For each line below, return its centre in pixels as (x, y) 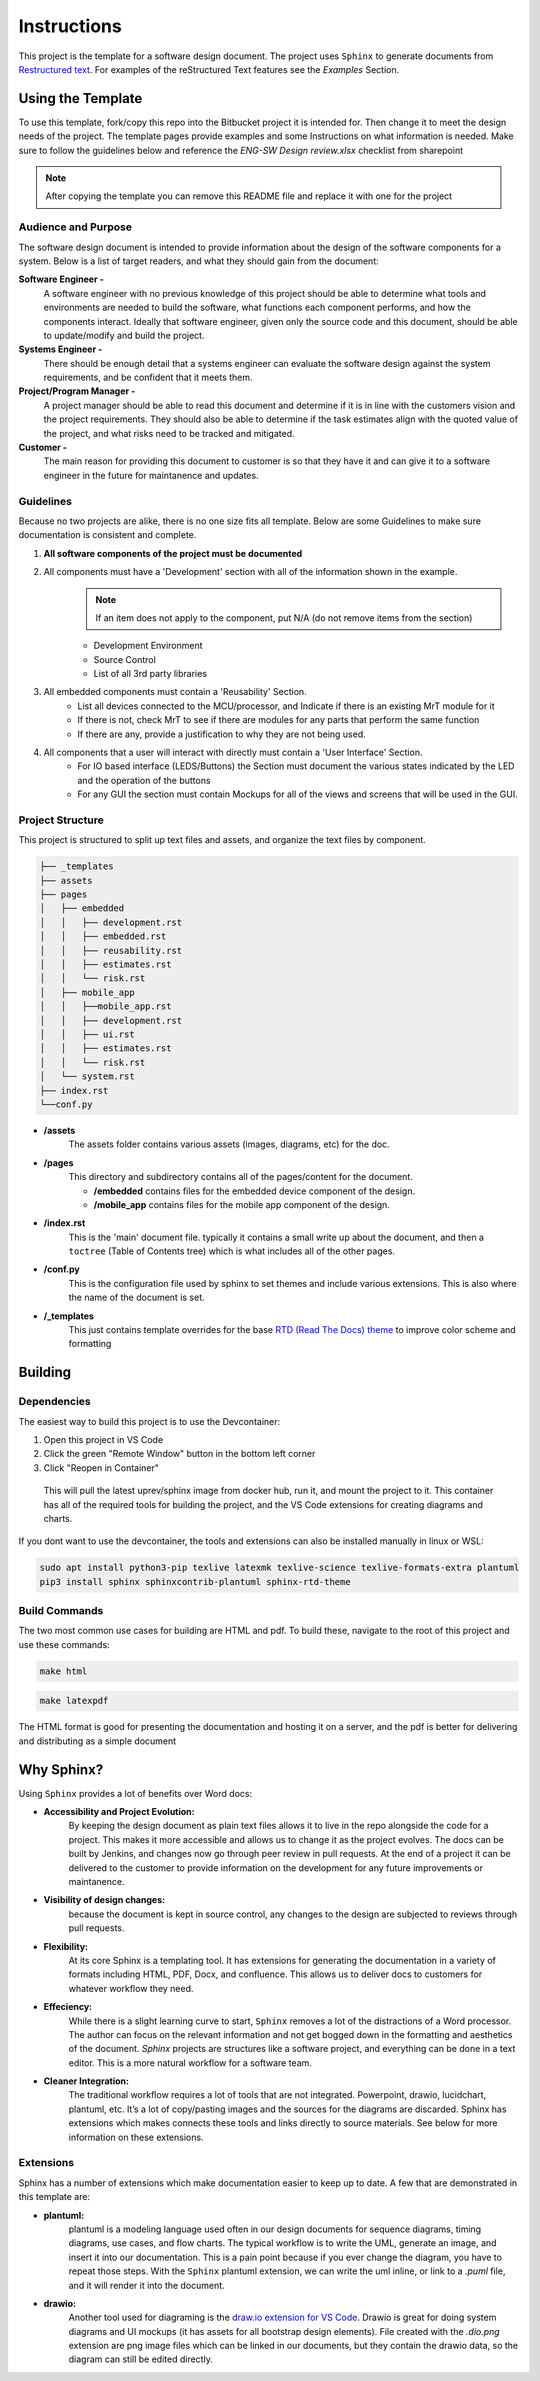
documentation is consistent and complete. (107, 535)
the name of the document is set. (136, 1297)
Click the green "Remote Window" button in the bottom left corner (179, 1454)
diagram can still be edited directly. (141, 2359)
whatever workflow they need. (131, 1988)
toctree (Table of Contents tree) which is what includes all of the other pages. (231, 1251)
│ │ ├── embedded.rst (103, 936)
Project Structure (61, 820)
